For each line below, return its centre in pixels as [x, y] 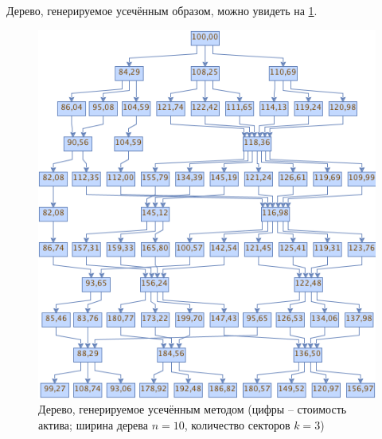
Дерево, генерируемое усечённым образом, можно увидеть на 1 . [162, 10]
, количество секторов [237, 424]
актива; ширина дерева [93, 424]
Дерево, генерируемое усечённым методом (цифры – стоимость [193, 409]
